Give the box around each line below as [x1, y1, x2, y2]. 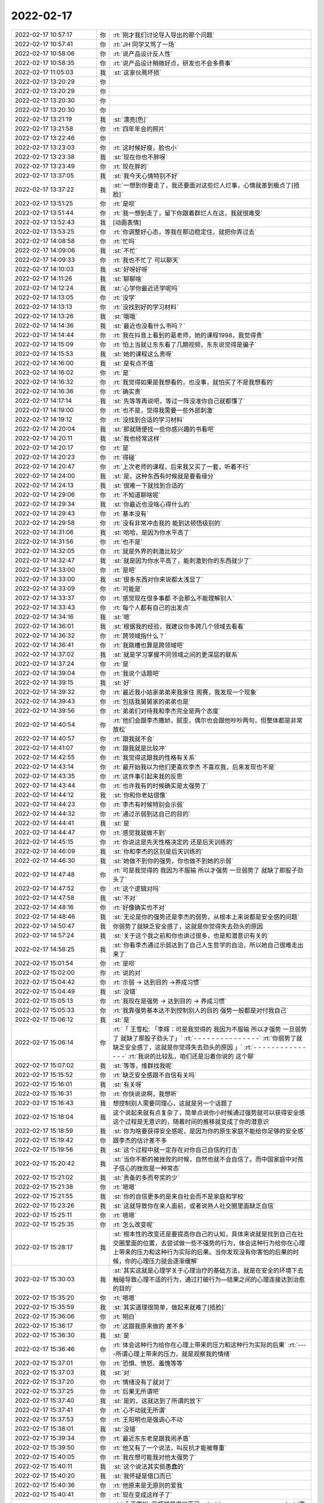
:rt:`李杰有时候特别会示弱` [112, 800, 185, 809]
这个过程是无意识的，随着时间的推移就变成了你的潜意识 [112, 1117, 269, 1125]
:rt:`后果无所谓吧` [112, 1387, 161, 1395]
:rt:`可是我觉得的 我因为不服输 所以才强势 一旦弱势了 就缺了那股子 [112, 866, 298, 874]
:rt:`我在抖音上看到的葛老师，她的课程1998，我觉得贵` [112, 331, 265, 339]
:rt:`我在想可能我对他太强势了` [112, 1452, 197, 1461]
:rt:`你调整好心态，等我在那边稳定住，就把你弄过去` [112, 227, 257, 236]
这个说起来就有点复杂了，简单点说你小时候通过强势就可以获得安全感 [112, 1108, 305, 1116]
